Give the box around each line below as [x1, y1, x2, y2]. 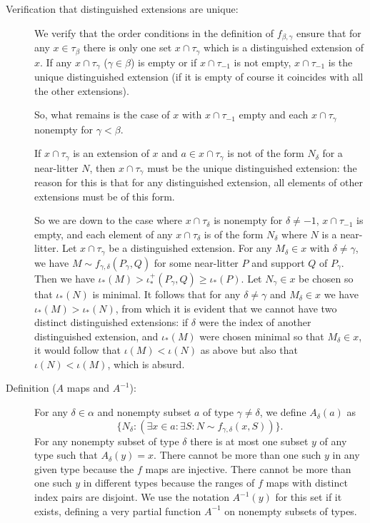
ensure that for [296, 25, 361, 40]
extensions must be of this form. [34, 188, 175, 203]
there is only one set [83, 40, 172, 55]
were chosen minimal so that [199, 328, 324, 343]
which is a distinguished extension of [204, 40, 364, 55]
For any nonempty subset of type [34, 433, 179, 448]
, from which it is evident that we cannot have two [115, 300, 337, 315]
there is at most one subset [190, 433, 309, 448]
